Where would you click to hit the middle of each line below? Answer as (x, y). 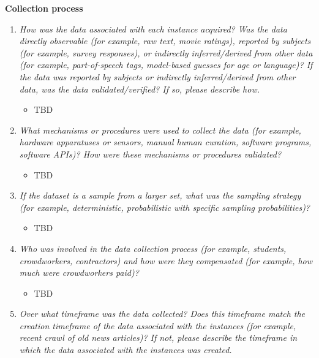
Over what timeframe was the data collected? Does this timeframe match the (162, 314)
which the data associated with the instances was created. (126, 350)
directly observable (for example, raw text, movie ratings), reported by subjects (165, 41)
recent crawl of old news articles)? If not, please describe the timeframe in (158, 337)
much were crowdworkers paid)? (79, 272)
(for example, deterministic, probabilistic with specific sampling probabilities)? (165, 207)
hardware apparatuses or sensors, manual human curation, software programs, (165, 142)
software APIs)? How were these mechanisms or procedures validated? (150, 154)
